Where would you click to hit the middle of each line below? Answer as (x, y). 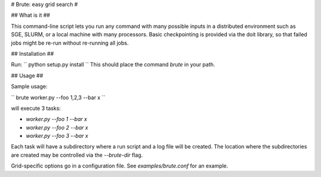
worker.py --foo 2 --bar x (57, 127)
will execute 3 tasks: (36, 108)
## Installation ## (32, 53)
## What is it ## (31, 15)
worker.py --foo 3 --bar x (57, 136)
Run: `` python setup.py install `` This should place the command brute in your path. (113, 65)
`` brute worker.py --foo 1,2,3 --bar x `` (58, 97)
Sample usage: (29, 87)
